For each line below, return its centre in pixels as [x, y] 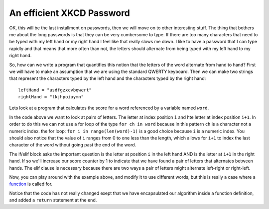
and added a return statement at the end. [53, 200]
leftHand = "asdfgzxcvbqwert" [55, 90]
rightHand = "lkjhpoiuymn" [51, 97]
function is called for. [31, 184]
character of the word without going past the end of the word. [73, 145]
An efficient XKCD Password [70, 13]
